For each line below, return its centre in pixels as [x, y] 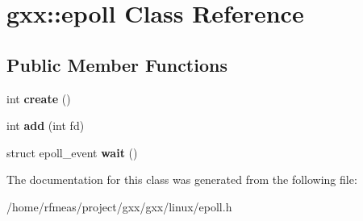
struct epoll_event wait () [72, 152]
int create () [39, 98]
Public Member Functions [117, 64]
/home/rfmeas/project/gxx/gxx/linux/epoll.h [119, 206]
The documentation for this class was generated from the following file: [182, 179]
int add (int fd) [46, 125]
